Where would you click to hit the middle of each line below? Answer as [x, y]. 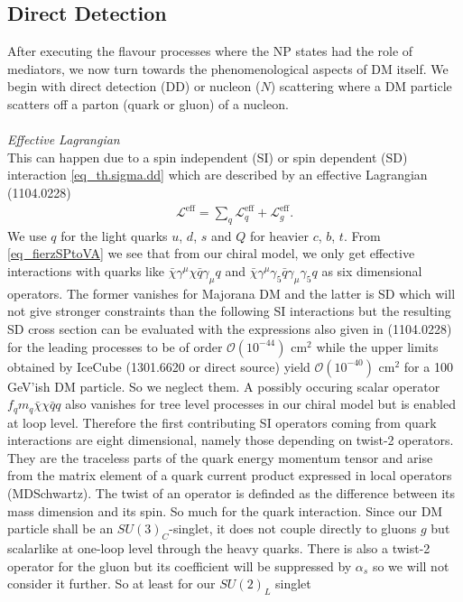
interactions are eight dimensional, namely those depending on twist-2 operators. [231, 440]
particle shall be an [60, 528]
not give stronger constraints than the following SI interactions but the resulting [229, 311]
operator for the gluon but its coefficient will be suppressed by [180, 565]
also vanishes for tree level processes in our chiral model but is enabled [260, 404]
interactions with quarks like [86, 271]
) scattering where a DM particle [361, 86]
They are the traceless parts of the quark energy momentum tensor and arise [220, 457]
